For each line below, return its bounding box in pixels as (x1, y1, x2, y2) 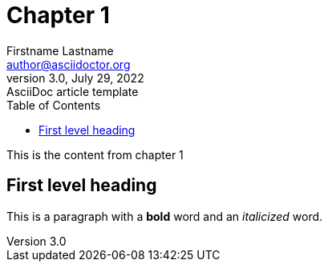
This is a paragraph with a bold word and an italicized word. (6, 209, 323, 223)
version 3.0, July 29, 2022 (6, 70, 144, 85)
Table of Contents (6, 98, 101, 112)
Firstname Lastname (6, 43, 114, 58)
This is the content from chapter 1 (6, 147, 184, 162)
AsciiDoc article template (6, 84, 139, 98)
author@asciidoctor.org (6, 57, 131, 71)
